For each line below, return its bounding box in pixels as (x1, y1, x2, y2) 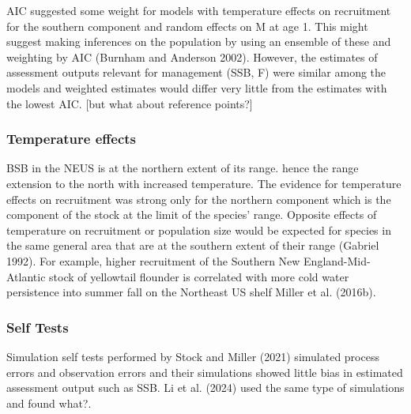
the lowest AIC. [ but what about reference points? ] (6, 95, 253, 111)
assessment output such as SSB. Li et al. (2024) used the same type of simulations (6, 379, 405, 396)
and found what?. (6, 394, 92, 411)
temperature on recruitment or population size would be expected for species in (6, 221, 391, 238)
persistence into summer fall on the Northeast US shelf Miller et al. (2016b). (6, 284, 376, 300)
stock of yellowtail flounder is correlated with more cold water (49, 268, 349, 284)
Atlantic (6, 268, 46, 284)
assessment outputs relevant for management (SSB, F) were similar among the (6, 64, 386, 81)
